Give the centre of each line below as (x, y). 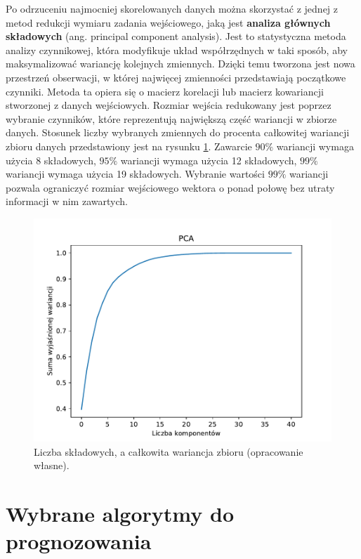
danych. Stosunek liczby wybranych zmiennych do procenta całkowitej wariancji (178, 132)
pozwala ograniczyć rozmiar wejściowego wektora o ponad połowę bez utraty (170, 187)
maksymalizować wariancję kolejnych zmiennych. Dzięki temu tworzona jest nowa (180, 64)
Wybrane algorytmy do (120, 513)
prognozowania (79, 541)
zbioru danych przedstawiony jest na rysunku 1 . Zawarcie (129, 146)
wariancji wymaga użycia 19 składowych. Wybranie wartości (135, 174)
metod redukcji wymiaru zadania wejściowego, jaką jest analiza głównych (168, 22)
